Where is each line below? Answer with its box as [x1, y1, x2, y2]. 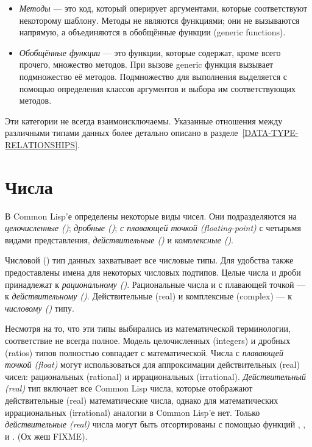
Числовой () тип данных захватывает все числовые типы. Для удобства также [5, 254, 294, 266]
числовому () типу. [5, 301, 74, 314]
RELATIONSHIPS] [5, 138, 78, 151]
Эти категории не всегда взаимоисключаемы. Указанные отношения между [5, 114, 283, 127]
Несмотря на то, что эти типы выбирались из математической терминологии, [5, 322, 291, 335]
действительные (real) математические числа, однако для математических [5, 393, 278, 406]
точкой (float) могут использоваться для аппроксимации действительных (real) [5, 358, 300, 371]
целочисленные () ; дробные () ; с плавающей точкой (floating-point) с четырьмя [5, 221, 301, 234]
